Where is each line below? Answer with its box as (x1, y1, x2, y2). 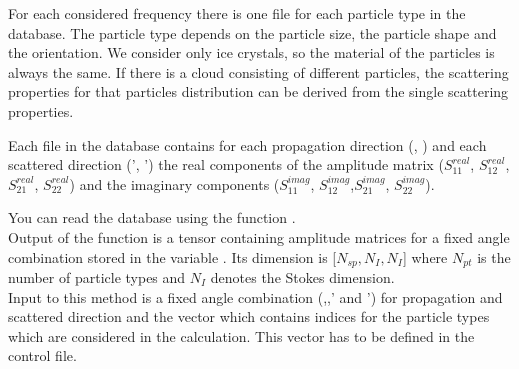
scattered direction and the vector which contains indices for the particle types (8, 306, 490, 327)
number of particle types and (8, 266, 186, 287)
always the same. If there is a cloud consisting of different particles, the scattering (8, 61, 509, 82)
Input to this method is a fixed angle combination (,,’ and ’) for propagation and (8, 286, 503, 307)
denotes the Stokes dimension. (210, 266, 395, 287)
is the (477, 246, 511, 267)
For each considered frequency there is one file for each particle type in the (8, 3, 466, 23)
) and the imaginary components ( (69, 173, 280, 194)
